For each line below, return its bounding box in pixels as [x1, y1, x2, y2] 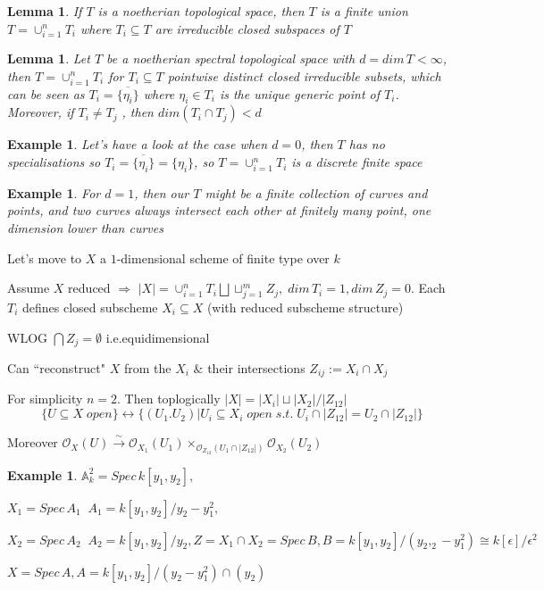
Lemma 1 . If [7, 2, 82, 20]
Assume [7, 278, 50, 297]
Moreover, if [7, 103, 74, 121]
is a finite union [320, 2, 408, 20]
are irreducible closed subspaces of [155, 19, 339, 37]
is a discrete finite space [291, 153, 423, 171]
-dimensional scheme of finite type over [116, 248, 330, 267]
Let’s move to [7, 248, 82, 267]
